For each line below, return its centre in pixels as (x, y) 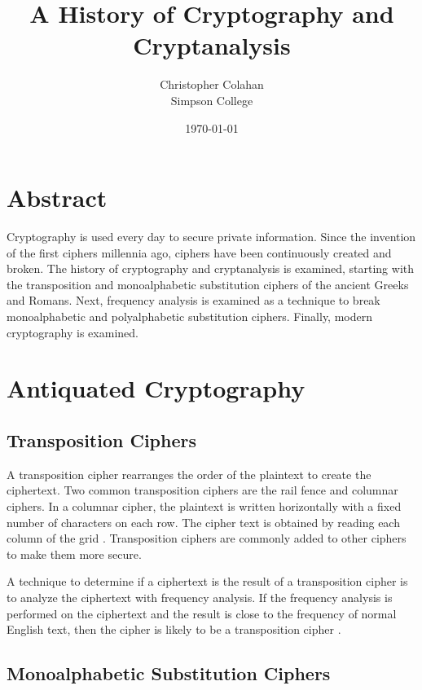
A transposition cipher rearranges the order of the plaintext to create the (189, 474)
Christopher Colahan (212, 84)
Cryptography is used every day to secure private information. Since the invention (211, 237)
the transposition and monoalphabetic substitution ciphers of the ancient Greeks (208, 284)
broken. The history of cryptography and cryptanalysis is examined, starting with (211, 268)
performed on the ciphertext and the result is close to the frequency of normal (202, 613)
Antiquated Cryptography (156, 388)
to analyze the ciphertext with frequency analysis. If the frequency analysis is (200, 597)
